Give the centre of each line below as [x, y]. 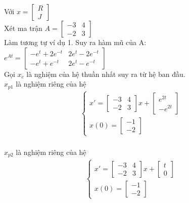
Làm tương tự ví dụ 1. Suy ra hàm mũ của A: [75, 42]
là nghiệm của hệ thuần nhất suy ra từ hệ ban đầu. [106, 74]
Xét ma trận [23, 28]
